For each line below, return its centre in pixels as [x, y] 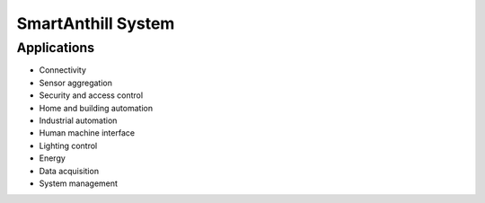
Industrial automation [78, 120]
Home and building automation [96, 108]
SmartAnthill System [96, 23]
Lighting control [68, 146]
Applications [55, 48]
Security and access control [91, 95]
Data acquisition [69, 171]
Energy [53, 158]
